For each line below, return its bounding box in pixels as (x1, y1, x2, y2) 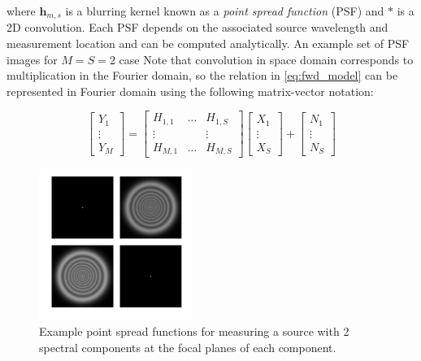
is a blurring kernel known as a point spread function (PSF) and (65, 2, 384, 19)
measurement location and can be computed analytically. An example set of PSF (7, 35, 410, 52)
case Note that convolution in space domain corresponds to (119, 50, 414, 67)
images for (7, 50, 58, 67)
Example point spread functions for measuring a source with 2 (39, 323, 349, 340)
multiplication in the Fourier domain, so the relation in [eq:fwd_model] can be (7, 67, 398, 84)
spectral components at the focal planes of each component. (39, 338, 336, 355)
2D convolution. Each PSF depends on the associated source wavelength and (7, 19, 388, 36)
